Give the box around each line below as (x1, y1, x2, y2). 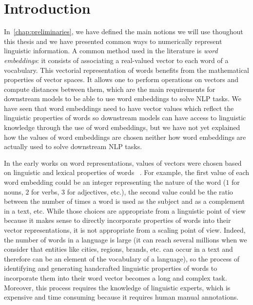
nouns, (4, 186, 23, 196)
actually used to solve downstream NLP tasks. (4, 141, 142, 152)
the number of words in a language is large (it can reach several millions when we (4, 234, 247, 244)
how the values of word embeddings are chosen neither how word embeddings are (4, 131, 246, 142)
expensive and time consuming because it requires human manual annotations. (4, 292, 239, 302)
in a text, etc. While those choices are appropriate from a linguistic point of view (4, 205, 246, 216)
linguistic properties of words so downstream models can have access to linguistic (4, 112, 246, 123)
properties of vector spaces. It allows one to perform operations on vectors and (4, 74, 238, 85)
